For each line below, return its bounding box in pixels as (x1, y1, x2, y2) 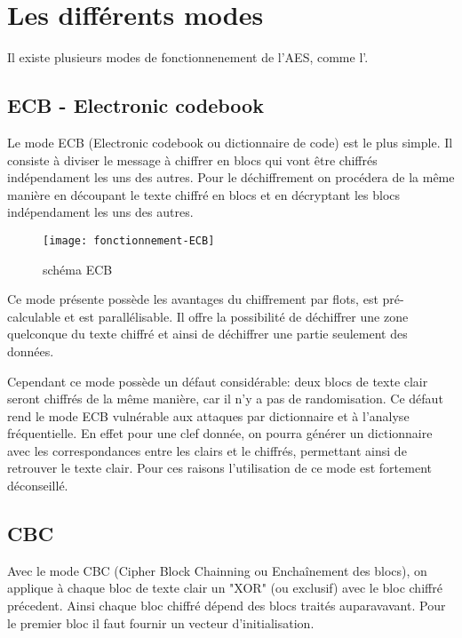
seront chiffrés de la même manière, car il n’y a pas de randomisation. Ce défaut (7, 389, 443, 408)
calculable (7, 307, 60, 325)
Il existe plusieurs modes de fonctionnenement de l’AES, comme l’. (7, 48, 369, 67)
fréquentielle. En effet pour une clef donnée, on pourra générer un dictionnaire (7, 424, 433, 443)
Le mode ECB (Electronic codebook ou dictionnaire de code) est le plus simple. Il (7, 132, 453, 151)
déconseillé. (7, 476, 68, 495)
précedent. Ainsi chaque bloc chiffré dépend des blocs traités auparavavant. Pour (7, 596, 446, 615)
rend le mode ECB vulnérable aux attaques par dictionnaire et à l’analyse (7, 406, 410, 425)
